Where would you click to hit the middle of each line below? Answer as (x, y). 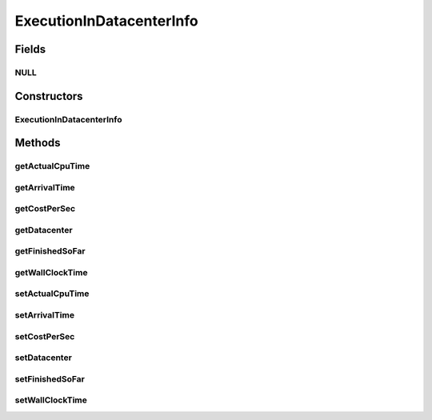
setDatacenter (43, 358)
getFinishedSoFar (50, 251)
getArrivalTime (45, 187)
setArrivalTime (45, 315)
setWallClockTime (51, 400)
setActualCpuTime (52, 294)
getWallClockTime (51, 272)
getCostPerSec (45, 209)
